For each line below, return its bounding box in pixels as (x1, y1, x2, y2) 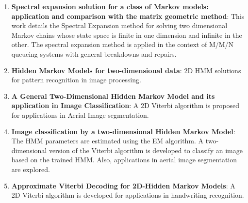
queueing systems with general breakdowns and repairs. (11, 48, 177, 59)
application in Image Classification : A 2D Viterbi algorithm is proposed (11, 100, 239, 110)
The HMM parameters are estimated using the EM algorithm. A (11, 136, 204, 146)
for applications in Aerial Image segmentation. (11, 109, 149, 120)
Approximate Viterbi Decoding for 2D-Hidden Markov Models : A (11, 180, 235, 190)
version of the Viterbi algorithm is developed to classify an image (49, 145, 243, 155)
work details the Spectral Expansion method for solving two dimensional (11, 20, 228, 31)
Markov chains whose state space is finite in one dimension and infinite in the (11, 30, 242, 40)
